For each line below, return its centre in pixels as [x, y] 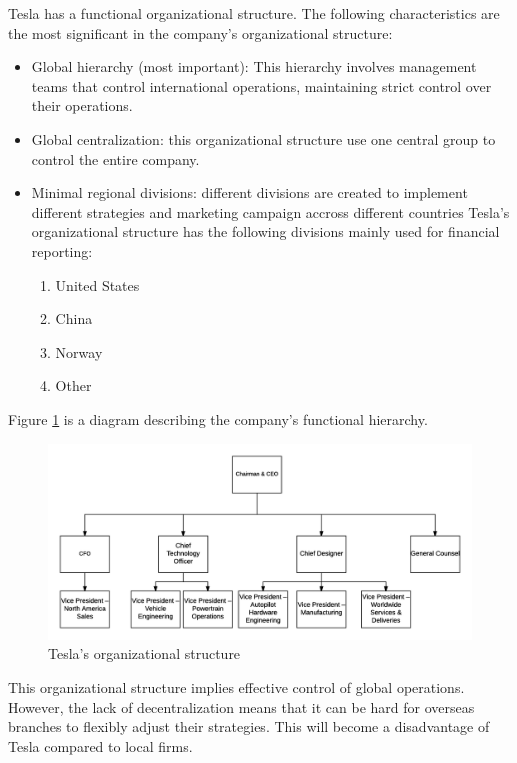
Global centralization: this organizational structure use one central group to [263, 138]
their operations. [82, 105]
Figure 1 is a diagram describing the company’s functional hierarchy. [218, 418]
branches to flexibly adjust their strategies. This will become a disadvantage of [249, 726]
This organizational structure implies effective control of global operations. [236, 686]
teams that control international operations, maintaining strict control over [261, 85]
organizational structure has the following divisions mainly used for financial [265, 231]
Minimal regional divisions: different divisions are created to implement [249, 192]
